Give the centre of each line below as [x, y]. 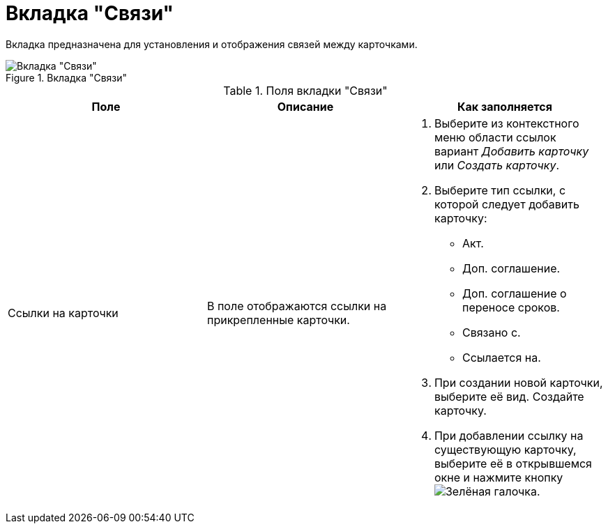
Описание [305, 106]
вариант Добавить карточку [511, 151]
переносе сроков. [511, 307]
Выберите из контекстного [507, 123]
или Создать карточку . [497, 165]
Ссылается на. [501, 357]
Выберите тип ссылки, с [500, 190]
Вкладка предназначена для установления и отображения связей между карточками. [212, 44]
